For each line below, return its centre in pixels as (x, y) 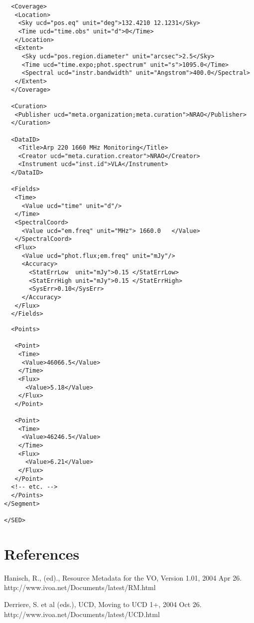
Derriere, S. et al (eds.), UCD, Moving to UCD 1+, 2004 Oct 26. (103, 604)
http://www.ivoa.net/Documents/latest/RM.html (80, 587)
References (42, 553)
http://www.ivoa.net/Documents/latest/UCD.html (82, 614)
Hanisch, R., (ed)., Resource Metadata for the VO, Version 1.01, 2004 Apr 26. (123, 577)
